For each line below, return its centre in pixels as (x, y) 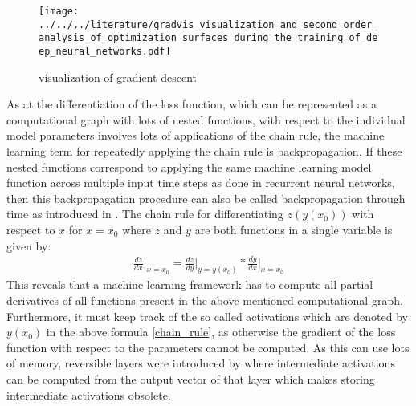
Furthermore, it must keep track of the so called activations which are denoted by (207, 316)
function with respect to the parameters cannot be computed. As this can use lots (208, 347)
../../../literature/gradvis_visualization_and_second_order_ (208, 24)
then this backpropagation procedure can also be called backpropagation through (206, 198)
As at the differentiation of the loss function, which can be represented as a (192, 104)
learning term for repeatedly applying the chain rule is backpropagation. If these (204, 151)
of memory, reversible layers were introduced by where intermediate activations (201, 363)
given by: (29, 245)
